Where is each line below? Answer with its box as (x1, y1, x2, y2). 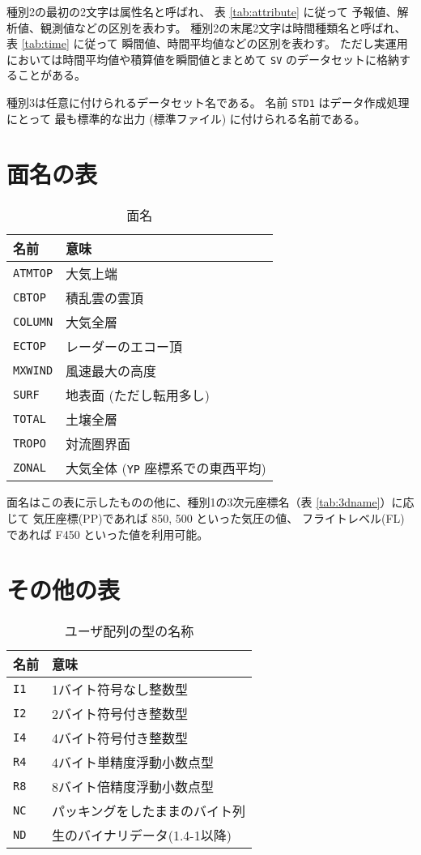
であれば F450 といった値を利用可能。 (6, 525, 209, 542)
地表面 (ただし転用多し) (66, 386, 210, 405)
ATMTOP (13, 267, 53, 280)
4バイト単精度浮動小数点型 (52, 753, 215, 772)
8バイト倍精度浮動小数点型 (52, 777, 215, 797)
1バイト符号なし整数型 (52, 680, 189, 699)
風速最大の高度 (66, 361, 157, 381)
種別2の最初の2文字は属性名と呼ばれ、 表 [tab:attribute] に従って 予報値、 (6, 3, 398, 19)
